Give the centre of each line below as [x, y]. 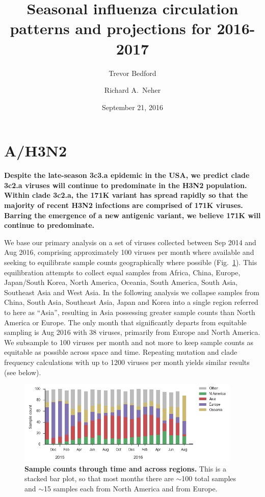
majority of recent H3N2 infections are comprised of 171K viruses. [124, 205]
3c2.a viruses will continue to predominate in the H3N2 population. [126, 185]
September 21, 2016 [132, 107]
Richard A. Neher [132, 90]
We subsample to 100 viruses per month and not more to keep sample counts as [129, 342]
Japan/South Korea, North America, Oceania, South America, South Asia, [121, 282]
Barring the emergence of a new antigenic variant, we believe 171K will [132, 215]
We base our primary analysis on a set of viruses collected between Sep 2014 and [130, 242]
